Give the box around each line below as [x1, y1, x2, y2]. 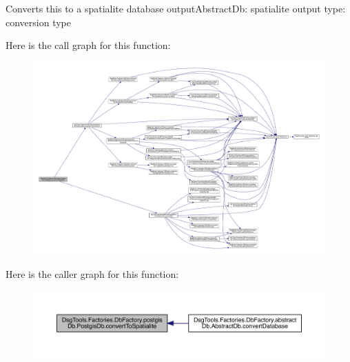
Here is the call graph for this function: [6, 38, 171, 52]
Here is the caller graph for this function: [6, 266, 179, 281]
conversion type [6, 14, 72, 29]
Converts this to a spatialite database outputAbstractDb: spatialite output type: [6, 1, 346, 15]
